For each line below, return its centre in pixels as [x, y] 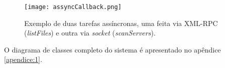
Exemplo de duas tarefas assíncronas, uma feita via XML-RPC [121, 23]
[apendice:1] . [23, 59]
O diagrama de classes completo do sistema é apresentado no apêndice [113, 49]
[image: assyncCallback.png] [73, 7]
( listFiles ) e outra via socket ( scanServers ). [90, 33]
